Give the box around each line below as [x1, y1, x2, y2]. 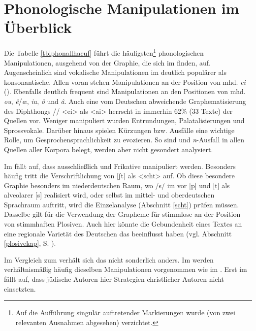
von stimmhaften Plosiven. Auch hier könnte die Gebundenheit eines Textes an [4, 219, 242, 229]
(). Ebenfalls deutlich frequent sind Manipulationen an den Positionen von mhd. [4, 86, 246, 97]
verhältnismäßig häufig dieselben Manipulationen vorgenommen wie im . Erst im [4, 264, 247, 274]
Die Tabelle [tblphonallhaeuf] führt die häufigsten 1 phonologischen [4, 46, 204, 58]
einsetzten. [4, 283, 36, 294]
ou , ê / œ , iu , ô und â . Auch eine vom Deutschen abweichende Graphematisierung [4, 96, 246, 106]
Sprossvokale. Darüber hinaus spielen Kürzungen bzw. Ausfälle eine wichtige [4, 125, 235, 135]
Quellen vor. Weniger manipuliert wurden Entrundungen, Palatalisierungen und [4, 115, 245, 126]
